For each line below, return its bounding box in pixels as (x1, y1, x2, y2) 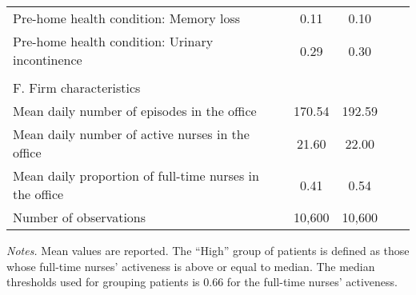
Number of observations (13, 208, 146, 226)
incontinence (13, 50, 82, 69)
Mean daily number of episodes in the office (13, 102, 257, 120)
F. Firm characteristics (13, 78, 141, 97)
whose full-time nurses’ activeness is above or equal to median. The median (6, 257, 375, 274)
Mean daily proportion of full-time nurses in (13, 166, 259, 185)
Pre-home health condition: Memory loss (13, 9, 241, 27)
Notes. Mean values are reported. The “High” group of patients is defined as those (6, 242, 410, 258)
